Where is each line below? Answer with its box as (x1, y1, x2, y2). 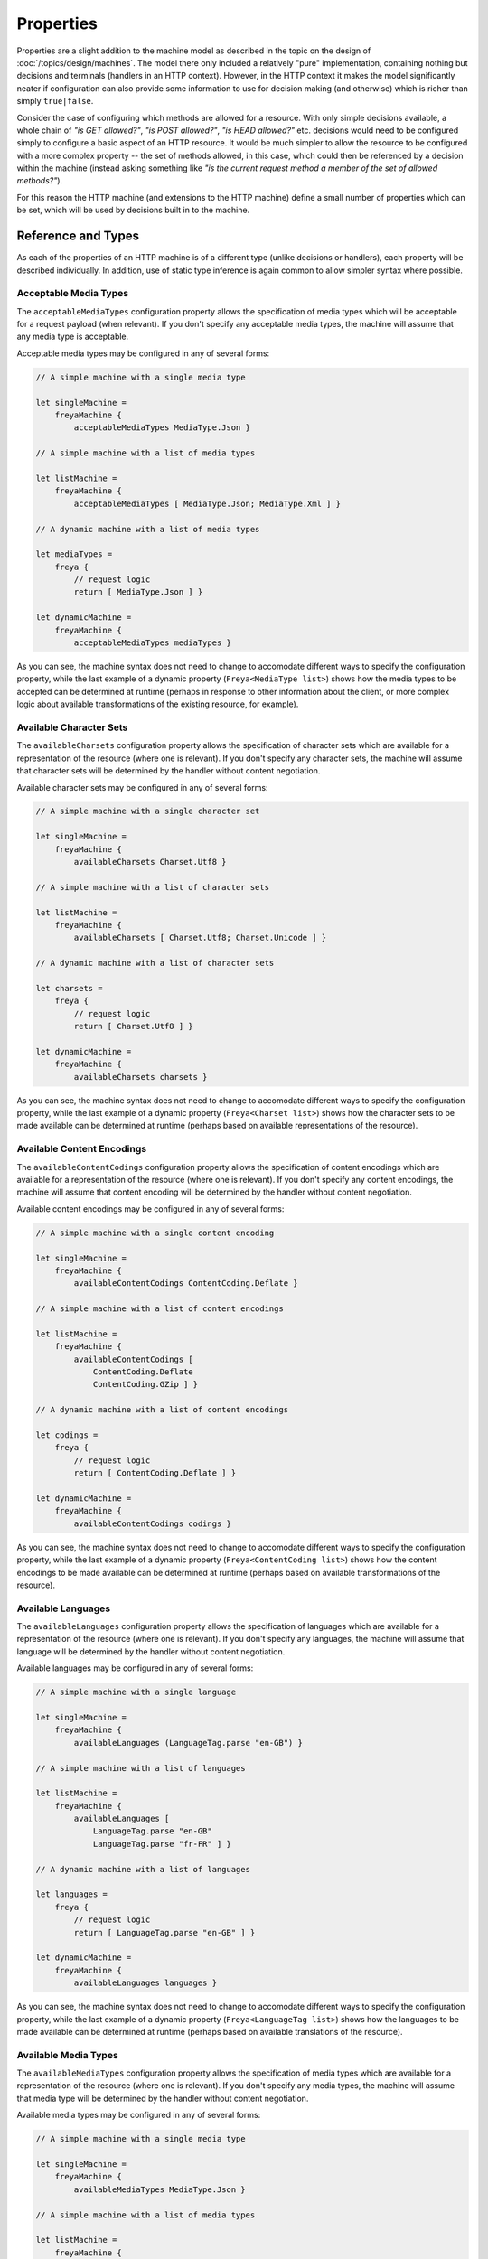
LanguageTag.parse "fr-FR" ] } (92, 1839, 232, 1849)
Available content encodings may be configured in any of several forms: (16, 1203, 285, 1214)
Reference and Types (16, 229, 140, 244)
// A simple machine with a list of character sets (35, 882, 270, 892)
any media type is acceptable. (16, 331, 129, 342)
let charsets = (35, 983, 103, 993)
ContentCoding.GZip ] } (92, 1379, 199, 1390)
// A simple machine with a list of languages (35, 1763, 246, 1773)
